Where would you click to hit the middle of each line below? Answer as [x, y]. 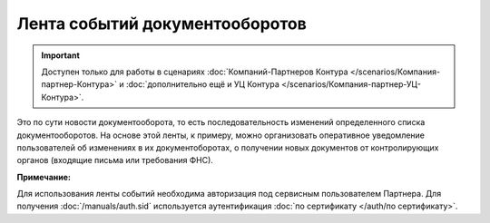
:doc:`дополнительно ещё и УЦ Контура [203, 84]
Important [61, 55]
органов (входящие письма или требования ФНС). [115, 160]
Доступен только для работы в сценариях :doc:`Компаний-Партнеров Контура [195, 72]
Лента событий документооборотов [162, 24]
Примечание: [44, 177]
